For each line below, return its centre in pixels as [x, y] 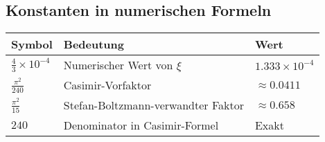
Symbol [32, 44]
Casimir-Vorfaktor [107, 85]
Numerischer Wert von [118, 65]
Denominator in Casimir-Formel [141, 125]
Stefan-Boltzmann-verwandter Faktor [153, 105]
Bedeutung [94, 44]
